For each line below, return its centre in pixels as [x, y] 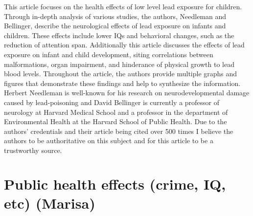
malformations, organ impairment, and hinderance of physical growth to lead [119, 64]
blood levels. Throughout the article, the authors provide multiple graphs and [121, 74]
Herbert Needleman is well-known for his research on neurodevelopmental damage [127, 93]
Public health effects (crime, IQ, [115, 184]
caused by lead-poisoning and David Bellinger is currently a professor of [112, 102]
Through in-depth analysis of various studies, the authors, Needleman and [115, 16]
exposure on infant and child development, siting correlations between [109, 54]
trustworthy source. [33, 150]
